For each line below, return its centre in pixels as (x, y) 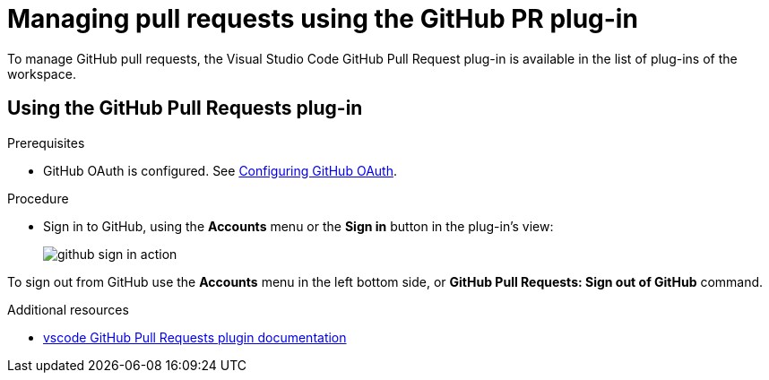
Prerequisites (46, 142)
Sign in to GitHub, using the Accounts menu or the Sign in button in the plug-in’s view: (298, 226)
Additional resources (68, 309)
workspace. (42, 73)
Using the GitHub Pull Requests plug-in (185, 108)
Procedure (38, 198)
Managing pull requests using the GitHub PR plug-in (323, 19)
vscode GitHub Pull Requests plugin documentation (195, 337)
